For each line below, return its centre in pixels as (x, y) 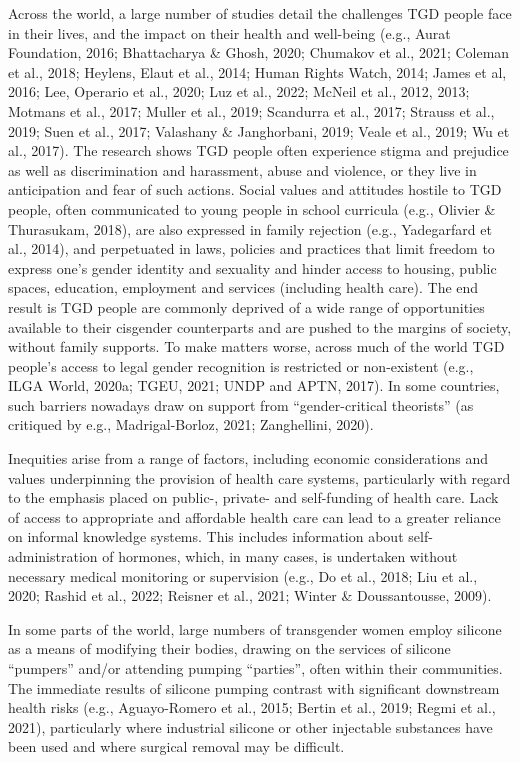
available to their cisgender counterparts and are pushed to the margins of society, (260, 326)
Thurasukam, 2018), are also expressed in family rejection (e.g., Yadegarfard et (250, 228)
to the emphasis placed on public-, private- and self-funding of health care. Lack (253, 497)
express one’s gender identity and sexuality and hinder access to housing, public (252, 267)
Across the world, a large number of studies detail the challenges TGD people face (260, 13)
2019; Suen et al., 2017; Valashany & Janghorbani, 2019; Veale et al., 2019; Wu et (259, 130)
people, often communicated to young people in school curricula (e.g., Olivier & (252, 208)
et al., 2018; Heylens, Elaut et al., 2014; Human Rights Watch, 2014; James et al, (257, 71)
